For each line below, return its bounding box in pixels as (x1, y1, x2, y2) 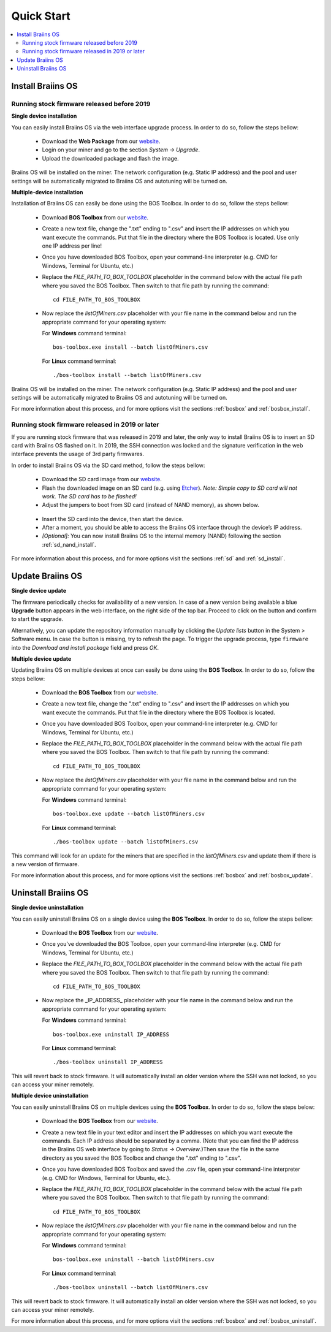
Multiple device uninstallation (11, 1092, 89, 1100)
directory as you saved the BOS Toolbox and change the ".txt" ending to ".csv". (42, 1154, 242, 1162)
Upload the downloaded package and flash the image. (42, 154, 179, 162)
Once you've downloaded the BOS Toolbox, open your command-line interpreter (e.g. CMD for (42, 940, 281, 948)
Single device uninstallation (11, 904, 84, 911)
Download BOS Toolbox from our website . (42, 213, 149, 221)
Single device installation (11, 112, 77, 120)
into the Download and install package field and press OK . (11, 644, 159, 651)
